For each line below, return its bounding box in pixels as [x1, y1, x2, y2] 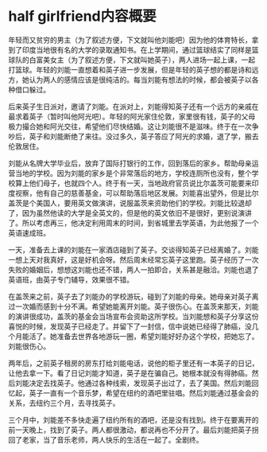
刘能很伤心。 [8, 341, 50, 351]
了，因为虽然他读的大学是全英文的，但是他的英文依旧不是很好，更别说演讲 [8, 208, 252, 217]
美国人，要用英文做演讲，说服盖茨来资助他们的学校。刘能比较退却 [35, 198, 252, 208]
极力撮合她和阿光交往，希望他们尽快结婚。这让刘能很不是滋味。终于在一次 [8, 121, 252, 131]
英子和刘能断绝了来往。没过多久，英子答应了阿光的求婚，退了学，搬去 [29, 131, 259, 141]
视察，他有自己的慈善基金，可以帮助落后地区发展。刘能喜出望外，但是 [14, 188, 245, 197]
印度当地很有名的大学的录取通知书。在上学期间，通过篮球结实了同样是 [21, 45, 252, 54]
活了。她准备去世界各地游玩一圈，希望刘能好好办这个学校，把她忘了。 [29, 331, 259, 341]
